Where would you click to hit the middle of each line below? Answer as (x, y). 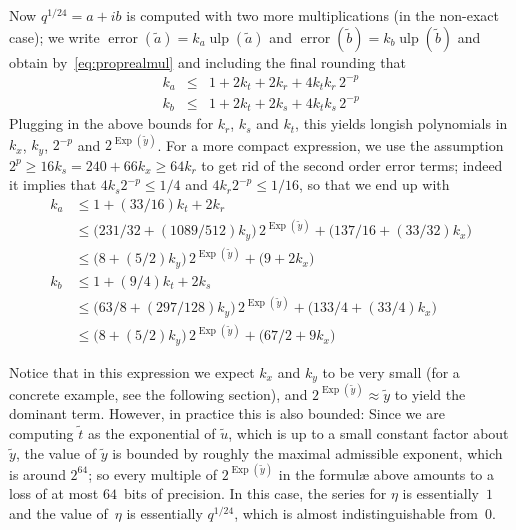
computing (41, 433)
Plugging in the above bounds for (111, 123)
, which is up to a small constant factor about (368, 433)
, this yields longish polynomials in (401, 123)
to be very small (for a (391, 371)
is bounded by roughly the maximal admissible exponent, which (307, 452)
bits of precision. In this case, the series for (255, 493)
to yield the (430, 393)
